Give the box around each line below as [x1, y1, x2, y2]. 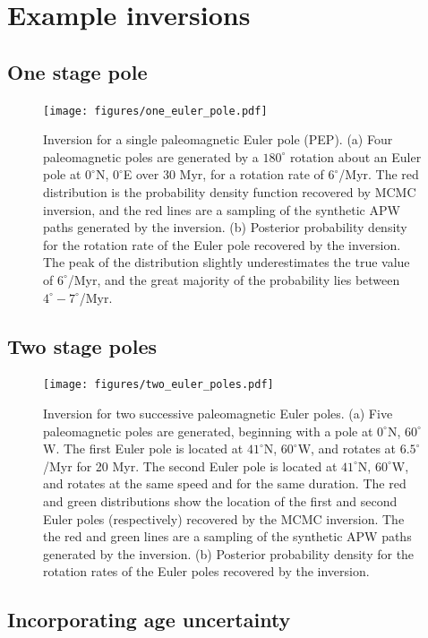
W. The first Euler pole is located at [43, 439, 244, 458]
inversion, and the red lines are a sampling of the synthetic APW [43, 200, 400, 219]
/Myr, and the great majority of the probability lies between [67, 270, 400, 289]
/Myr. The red [338, 165, 419, 184]
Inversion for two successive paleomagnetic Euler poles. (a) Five [43, 404, 393, 423]
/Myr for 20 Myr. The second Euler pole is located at [43, 456, 338, 475]
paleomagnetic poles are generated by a [43, 147, 259, 166]
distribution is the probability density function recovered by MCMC [43, 183, 416, 202]
